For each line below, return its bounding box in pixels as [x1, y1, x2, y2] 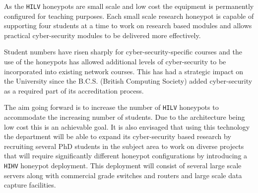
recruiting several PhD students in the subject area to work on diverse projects [4, 141, 244, 151]
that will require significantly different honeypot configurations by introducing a [4, 150, 248, 161]
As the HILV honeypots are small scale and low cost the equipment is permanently [4, 1, 254, 11]
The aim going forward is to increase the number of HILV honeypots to [4, 102, 219, 112]
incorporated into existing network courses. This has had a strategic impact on [4, 66, 244, 76]
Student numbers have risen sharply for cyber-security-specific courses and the [4, 47, 242, 57]
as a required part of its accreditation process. [4, 85, 144, 96]
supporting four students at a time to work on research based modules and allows [4, 20, 252, 31]
